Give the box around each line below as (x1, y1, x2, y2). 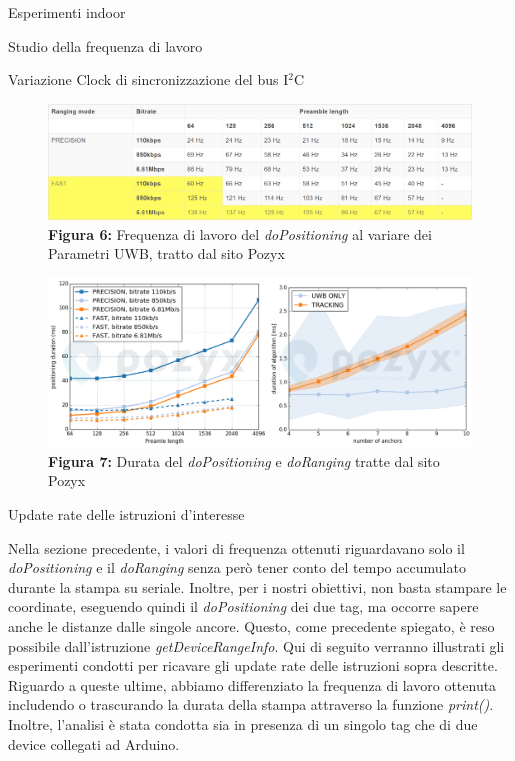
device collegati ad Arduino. (8, 733, 180, 754)
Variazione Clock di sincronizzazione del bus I (8, 69, 289, 90)
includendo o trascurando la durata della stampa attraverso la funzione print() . (8, 694, 494, 715)
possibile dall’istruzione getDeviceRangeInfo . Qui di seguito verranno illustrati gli (8, 635, 505, 656)
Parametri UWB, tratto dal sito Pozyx (48, 243, 285, 264)
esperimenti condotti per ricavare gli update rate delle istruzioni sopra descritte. (8, 655, 498, 676)
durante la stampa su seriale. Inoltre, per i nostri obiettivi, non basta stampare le (8, 576, 507, 597)
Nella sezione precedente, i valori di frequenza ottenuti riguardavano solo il (8, 537, 465, 558)
